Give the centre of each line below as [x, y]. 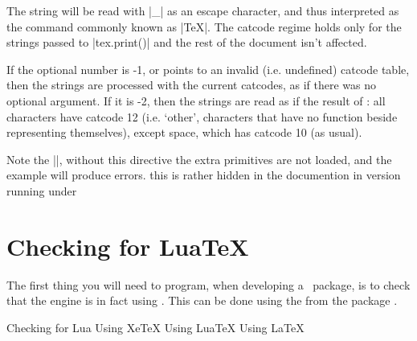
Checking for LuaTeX [128, 246]
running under [42, 190]
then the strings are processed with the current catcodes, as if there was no [191, 85]
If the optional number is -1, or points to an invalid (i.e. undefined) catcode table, [208, 69]
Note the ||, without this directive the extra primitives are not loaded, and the [199, 159]
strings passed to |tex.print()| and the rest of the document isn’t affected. [187, 42]
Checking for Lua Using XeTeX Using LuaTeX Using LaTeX [155, 327]
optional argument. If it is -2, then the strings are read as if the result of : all [196, 100]
